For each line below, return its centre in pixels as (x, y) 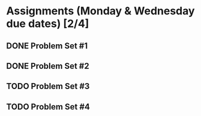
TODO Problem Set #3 (48, 86)
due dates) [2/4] (48, 24)
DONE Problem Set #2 (48, 66)
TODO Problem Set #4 (48, 107)
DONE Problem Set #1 (47, 46)
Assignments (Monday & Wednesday (100, 11)
